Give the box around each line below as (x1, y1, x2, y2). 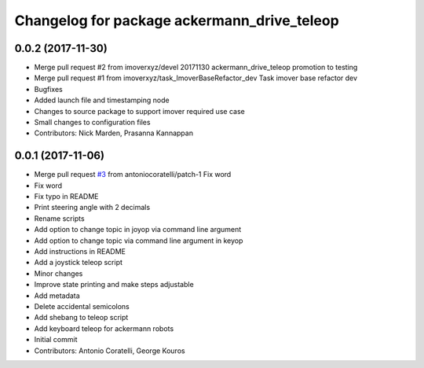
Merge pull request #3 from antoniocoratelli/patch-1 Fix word (34, 170, 232, 179)
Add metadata (34, 291, 80, 300)
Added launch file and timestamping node (34, 95, 170, 105)
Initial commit (34, 335, 78, 344)
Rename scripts (34, 213, 86, 223)
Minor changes (34, 268, 83, 278)
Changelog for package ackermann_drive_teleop (14, 12, 339, 29)
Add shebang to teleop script (34, 313, 129, 322)
